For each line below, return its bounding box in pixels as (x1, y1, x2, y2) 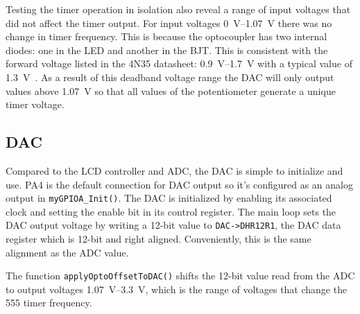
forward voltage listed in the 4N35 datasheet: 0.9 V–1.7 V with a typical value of (6, 56, 352, 71)
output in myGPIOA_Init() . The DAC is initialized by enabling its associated (6, 191, 332, 205)
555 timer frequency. (6, 295, 92, 310)
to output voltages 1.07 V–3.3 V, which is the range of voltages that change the (6, 281, 348, 296)
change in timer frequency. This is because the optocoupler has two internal (6, 29, 327, 44)
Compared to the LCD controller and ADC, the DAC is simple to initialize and (6, 163, 343, 177)
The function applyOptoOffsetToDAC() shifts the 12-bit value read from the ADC (6, 268, 355, 283)
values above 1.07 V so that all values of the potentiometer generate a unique (6, 83, 336, 98)
